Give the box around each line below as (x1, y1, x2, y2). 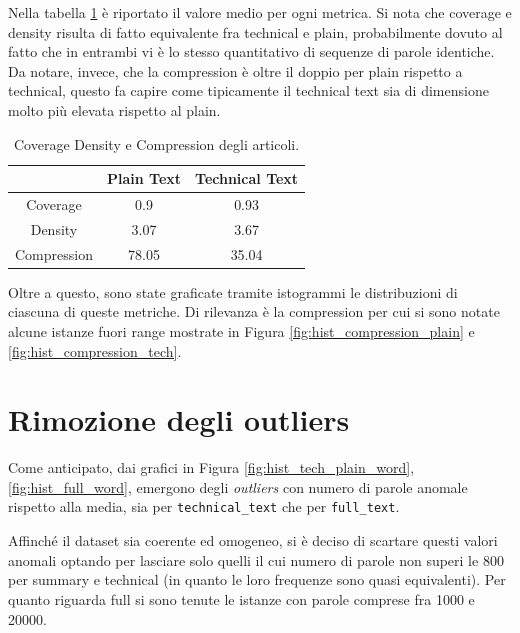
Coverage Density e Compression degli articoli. (13, 133, 300, 154)
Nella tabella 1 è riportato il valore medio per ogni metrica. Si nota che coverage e (8, 2, 512, 22)
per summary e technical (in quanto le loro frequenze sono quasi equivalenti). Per (8, 569, 506, 590)
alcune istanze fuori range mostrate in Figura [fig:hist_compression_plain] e (8, 320, 475, 341)
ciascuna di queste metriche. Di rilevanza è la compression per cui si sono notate (8, 301, 500, 322)
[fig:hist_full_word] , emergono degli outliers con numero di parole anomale (8, 476, 468, 497)
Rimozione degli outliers (8, 399, 350, 440)
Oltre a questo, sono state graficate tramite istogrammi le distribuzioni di (8, 281, 458, 302)
